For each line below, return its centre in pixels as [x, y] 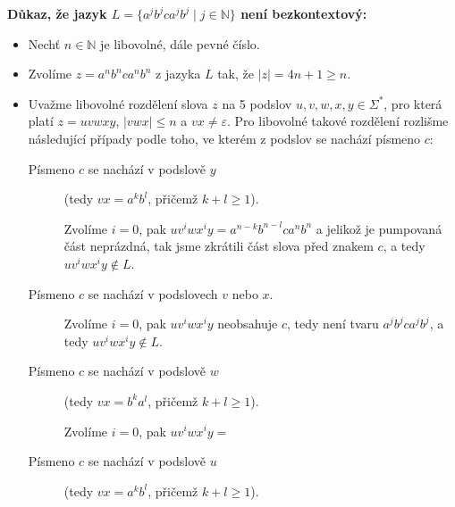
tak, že [236, 74]
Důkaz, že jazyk [57, 13]
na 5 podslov [257, 103]
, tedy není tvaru [333, 324]
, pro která [413, 103]
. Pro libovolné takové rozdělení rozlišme [338, 121]
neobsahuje [248, 324]
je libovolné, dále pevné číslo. [180, 43]
